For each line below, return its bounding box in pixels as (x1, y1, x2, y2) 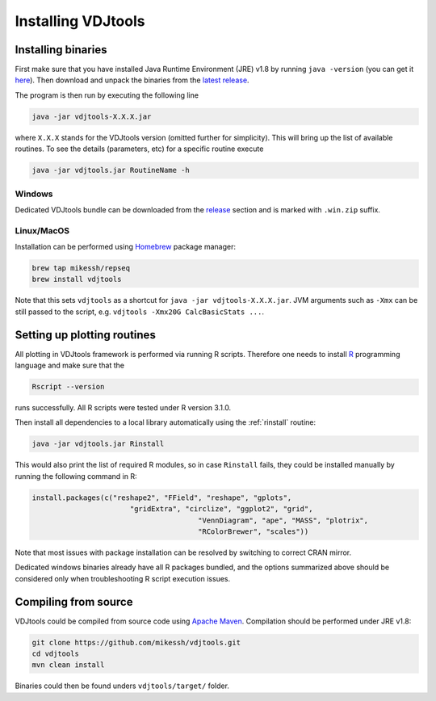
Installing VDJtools (15, 12, 145, 30)
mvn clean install (31, 661, 105, 670)
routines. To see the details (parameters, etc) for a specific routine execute (15, 144, 264, 153)
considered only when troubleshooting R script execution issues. (15, 573, 231, 583)
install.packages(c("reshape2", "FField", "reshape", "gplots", (31, 493, 292, 502)
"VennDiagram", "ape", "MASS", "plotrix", (198, 515, 369, 525)
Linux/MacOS (15, 225, 70, 236)
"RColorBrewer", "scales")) (198, 527, 309, 536)
